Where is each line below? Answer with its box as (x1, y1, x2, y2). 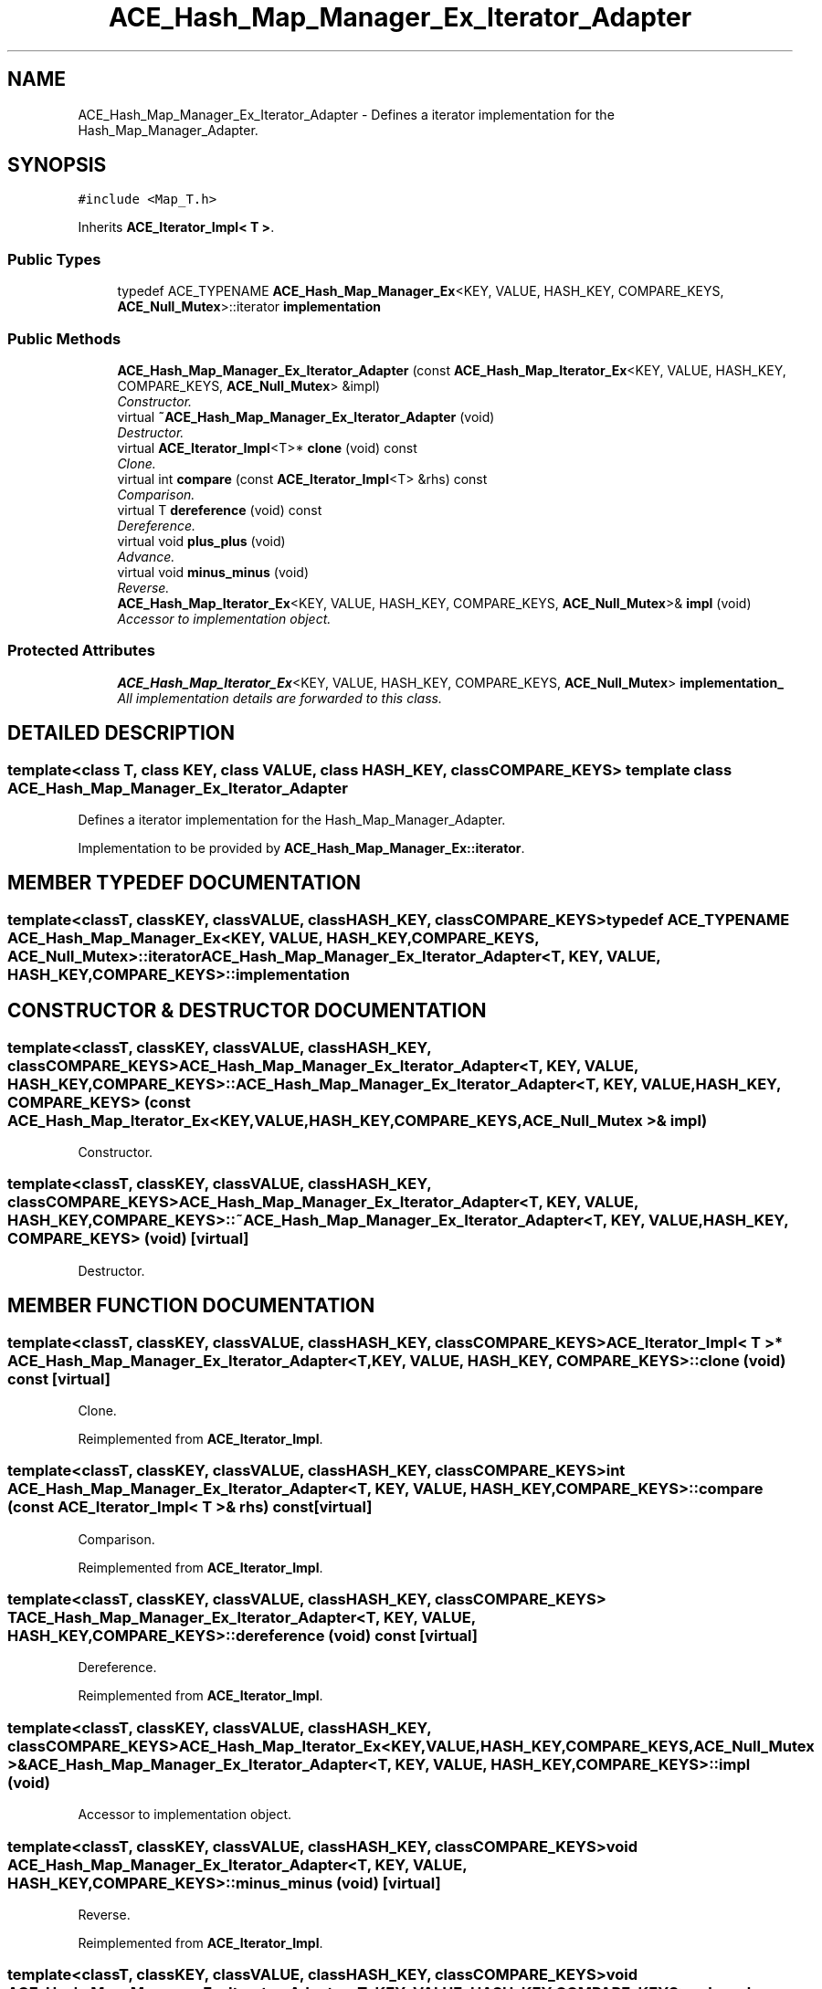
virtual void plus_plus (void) (117, 532, 286, 549)
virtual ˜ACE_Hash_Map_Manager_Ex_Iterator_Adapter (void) (117, 408, 495, 425)
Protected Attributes (7, 641, 155, 660)
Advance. (117, 548, 175, 564)
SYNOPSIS (7, 153, 107, 177)
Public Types (7, 249, 101, 268)
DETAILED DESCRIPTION (7, 721, 236, 745)
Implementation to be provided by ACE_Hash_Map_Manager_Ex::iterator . (78, 839, 525, 856)
